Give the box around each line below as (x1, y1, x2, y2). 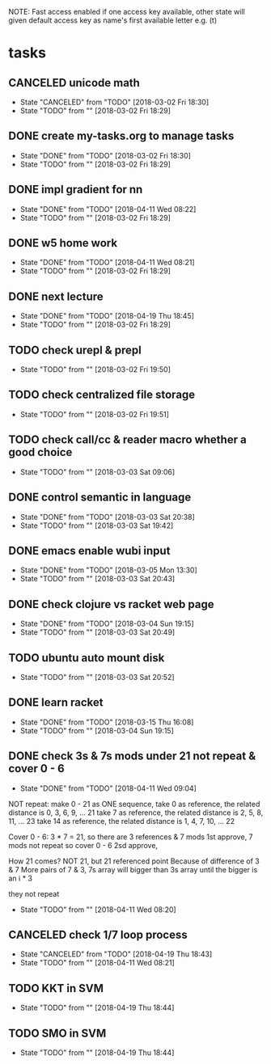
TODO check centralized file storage (8, 388, 196, 402)
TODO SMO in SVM (8, 1026, 107, 1040)
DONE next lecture (8, 289, 104, 303)
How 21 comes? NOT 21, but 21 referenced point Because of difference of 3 (8, 856, 260, 866)
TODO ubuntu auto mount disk (8, 651, 165, 665)
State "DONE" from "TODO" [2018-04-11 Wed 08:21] (19, 258, 196, 268)
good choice (8, 445, 73, 459)
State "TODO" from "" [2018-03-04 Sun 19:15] (19, 725, 174, 735)
